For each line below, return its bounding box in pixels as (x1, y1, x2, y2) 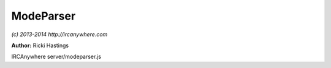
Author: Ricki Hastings (11, 42, 69, 49)
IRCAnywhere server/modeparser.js (11, 53, 101, 61)
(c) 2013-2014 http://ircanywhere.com (11, 31, 108, 38)
